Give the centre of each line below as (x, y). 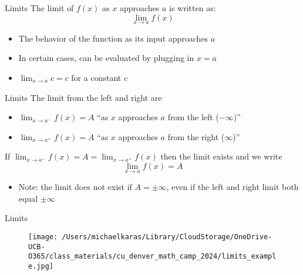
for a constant (96, 77)
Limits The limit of (39, 8)
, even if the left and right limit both (233, 187)
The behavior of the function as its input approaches (113, 38)
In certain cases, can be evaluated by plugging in (106, 58)
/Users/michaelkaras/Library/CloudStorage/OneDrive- (167, 237)
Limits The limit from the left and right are (83, 97)
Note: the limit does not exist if (75, 187)
